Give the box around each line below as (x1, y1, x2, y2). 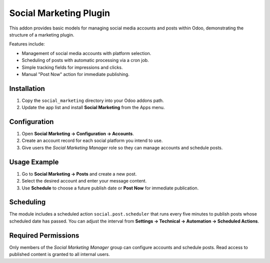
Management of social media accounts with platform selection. (21, 50, 151, 56)
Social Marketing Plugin (9, 7, 110, 18)
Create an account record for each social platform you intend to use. (21, 137, 163, 143)
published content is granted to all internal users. (9, 251, 110, 257)
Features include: (9, 41, 45, 47)
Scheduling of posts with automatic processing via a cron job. (21, 57, 149, 63)
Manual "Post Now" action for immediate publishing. (21, 71, 129, 77)
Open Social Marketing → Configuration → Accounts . (21, 130, 134, 137)
